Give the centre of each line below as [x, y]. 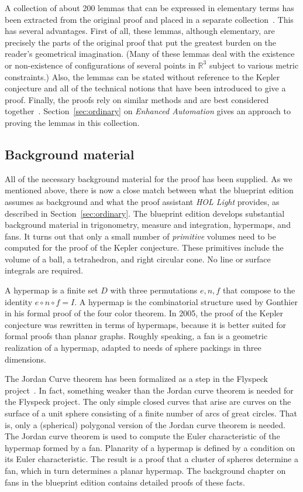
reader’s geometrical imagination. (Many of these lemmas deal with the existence [150, 54]
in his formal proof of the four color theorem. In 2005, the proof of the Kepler [144, 313]
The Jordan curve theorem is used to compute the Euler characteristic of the [142, 436]
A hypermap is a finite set [51, 290]
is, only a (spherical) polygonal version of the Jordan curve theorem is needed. [145, 424]
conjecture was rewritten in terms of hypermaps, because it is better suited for [145, 324]
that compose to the [259, 290]
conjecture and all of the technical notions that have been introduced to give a [145, 88]
